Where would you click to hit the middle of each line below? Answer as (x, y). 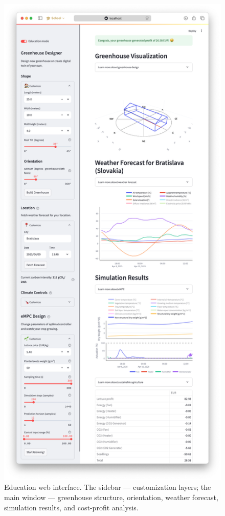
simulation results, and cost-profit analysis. (71, 507)
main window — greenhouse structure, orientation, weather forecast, (111, 497)
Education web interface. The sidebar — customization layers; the (108, 487)
